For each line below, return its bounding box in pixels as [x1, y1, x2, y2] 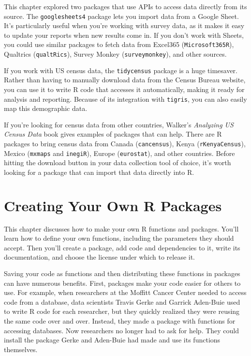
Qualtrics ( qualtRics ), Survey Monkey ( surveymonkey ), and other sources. [4, 49, 227, 59]
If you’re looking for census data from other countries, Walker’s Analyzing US [4, 119, 234, 129]
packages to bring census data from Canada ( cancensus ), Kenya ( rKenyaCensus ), [4, 139, 246, 149]
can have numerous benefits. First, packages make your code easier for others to [4, 278, 241, 288]
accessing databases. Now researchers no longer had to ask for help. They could [4, 325, 239, 335]
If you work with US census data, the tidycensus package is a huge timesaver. [4, 65, 237, 75]
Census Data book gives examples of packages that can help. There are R [4, 129, 222, 139]
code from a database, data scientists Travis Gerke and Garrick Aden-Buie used [4, 296, 240, 307]
